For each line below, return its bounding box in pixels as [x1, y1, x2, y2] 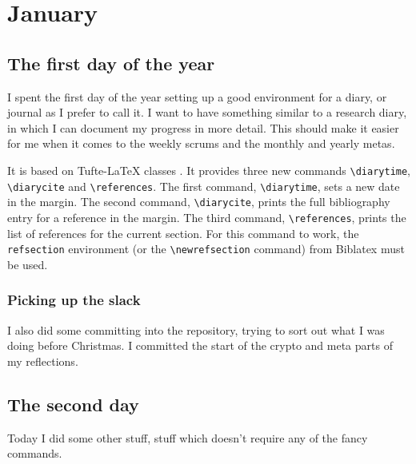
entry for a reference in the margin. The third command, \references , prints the [7, 208, 406, 225]
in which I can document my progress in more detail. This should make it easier [7, 119, 399, 136]
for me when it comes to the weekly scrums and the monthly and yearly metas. [7, 135, 395, 152]
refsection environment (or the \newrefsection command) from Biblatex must [7, 240, 405, 257]
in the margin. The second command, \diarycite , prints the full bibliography [7, 193, 390, 210]
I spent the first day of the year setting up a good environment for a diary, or [7, 88, 387, 105]
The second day [7, 391, 139, 416]
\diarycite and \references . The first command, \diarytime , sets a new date [7, 177, 400, 194]
